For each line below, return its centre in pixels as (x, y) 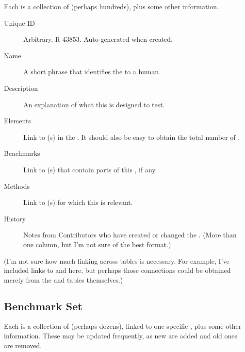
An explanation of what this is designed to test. (94, 104)
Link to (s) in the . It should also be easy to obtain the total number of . (132, 137)
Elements (17, 121)
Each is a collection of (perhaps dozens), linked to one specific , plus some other (123, 326)
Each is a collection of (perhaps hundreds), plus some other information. (111, 6)
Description (21, 88)
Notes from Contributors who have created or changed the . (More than (130, 235)
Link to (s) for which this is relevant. (78, 202)
